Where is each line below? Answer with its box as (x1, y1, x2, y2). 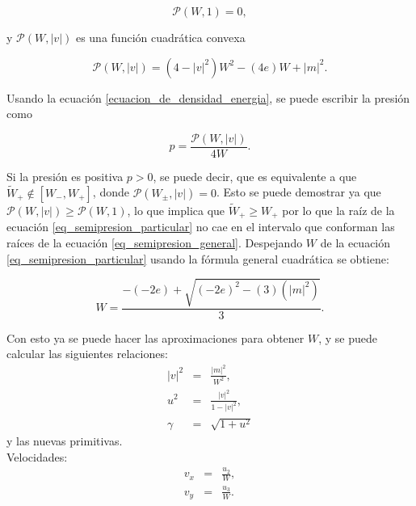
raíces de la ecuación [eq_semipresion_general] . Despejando (6, 234, 303, 251)
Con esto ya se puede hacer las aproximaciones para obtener (6, 329, 305, 346)
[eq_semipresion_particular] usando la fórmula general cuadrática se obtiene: (6, 250, 389, 267)
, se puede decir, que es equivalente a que (153, 167, 357, 184)
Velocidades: (6, 448, 68, 465)
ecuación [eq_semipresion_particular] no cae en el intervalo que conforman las (6, 218, 395, 235)
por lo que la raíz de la (282, 201, 395, 218)
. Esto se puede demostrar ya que (216, 183, 381, 200)
